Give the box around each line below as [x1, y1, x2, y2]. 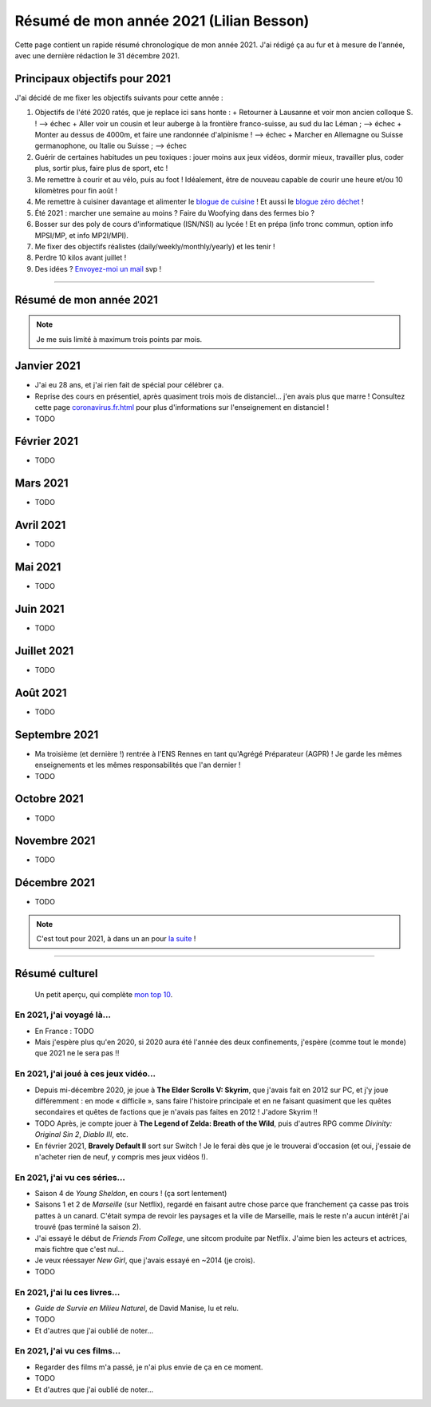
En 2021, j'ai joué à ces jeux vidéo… [14, 1068, 156, 1079]
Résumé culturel [14, 967, 98, 980]
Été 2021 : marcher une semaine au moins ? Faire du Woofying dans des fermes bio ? [34, 208, 315, 217]
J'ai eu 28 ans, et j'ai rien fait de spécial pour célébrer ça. [34, 380, 224, 390]
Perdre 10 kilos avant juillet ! [34, 252, 127, 263]
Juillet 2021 [14, 644, 74, 658]
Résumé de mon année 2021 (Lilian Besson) [14, 12, 310, 30]
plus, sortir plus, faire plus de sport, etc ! [34, 164, 168, 173]
